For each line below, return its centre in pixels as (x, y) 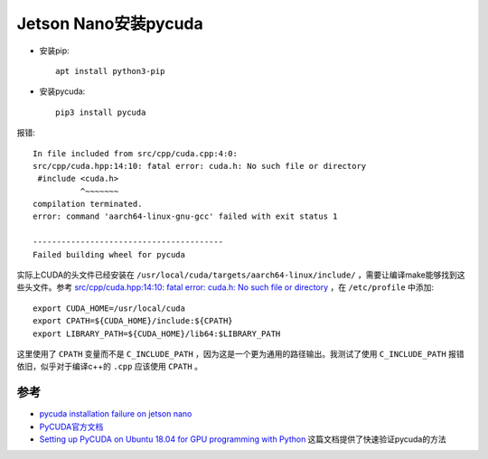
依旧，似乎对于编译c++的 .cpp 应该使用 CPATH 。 (110, 367)
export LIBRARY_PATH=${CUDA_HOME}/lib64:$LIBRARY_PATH (157, 333)
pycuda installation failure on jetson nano (116, 414)
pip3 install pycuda (101, 112)
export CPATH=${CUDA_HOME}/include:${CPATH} (133, 321)
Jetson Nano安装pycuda (110, 23)
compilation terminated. (88, 204)
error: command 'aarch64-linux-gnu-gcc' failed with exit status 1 (185, 216)
